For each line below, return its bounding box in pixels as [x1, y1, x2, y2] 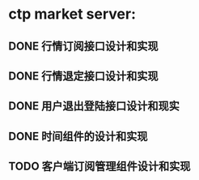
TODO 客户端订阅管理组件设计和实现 [8, 160, 191, 174]
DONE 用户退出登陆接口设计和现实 [8, 99, 180, 114]
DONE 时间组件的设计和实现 [8, 129, 148, 143]
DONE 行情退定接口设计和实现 [8, 69, 159, 83]
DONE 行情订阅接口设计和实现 [8, 39, 159, 53]
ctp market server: [8, 5, 136, 24]
